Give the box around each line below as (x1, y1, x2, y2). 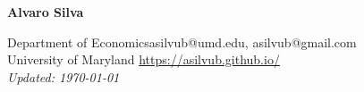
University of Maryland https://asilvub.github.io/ (7, 50, 280, 69)
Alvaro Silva (7, 3, 84, 21)
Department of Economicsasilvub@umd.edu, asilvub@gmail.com (7, 32, 357, 51)
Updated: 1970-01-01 (7, 67, 120, 86)
